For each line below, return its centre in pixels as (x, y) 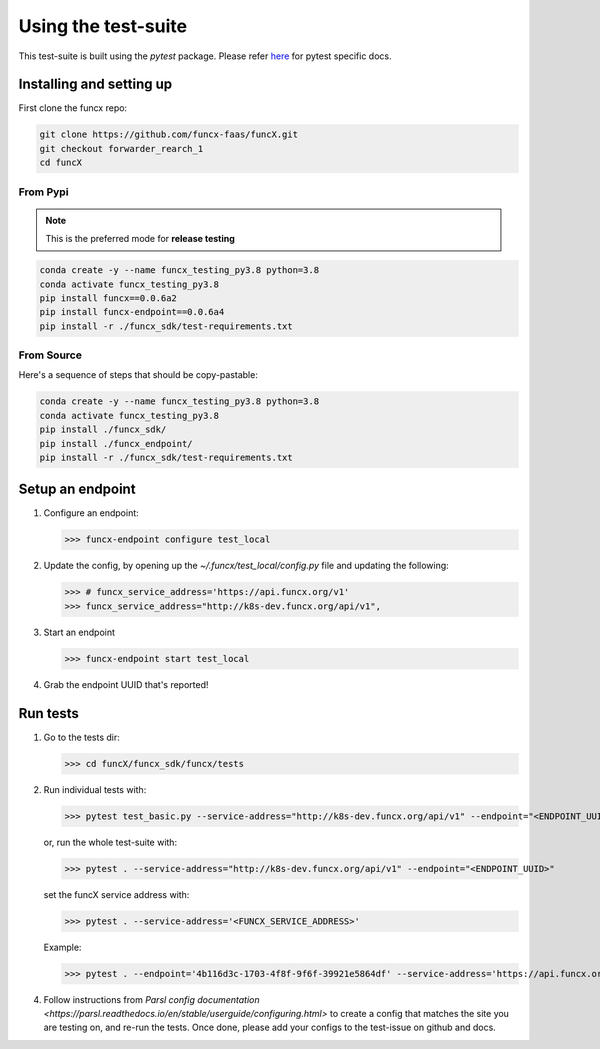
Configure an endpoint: (91, 513)
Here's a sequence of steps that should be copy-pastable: (138, 375)
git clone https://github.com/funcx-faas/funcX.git (169, 134)
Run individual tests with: (95, 789)
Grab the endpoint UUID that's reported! (126, 684)
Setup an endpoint (77, 489)
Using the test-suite (103, 26)
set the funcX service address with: (116, 894)
